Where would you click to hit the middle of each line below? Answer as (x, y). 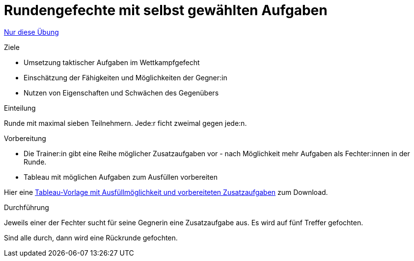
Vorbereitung (25, 138)
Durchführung (27, 207)
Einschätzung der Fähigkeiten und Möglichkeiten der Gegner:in (125, 77)
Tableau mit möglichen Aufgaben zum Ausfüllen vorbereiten (121, 177)
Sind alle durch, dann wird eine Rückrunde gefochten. (91, 237)
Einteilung (20, 108)
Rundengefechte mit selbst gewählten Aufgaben (166, 10)
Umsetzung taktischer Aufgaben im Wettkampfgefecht (112, 62)
